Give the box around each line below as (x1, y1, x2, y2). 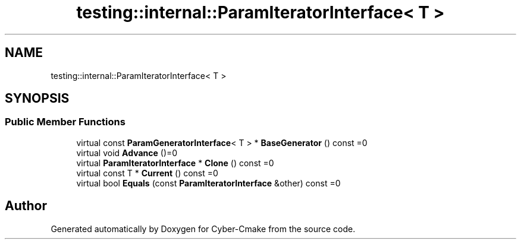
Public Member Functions (5, 116, 125, 128)
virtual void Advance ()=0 (76, 147, 178, 158)
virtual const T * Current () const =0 (76, 167, 218, 178)
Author (5, 198, 47, 214)
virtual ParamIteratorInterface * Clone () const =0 (76, 157, 274, 168)
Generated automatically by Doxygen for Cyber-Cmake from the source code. (51, 223, 356, 234)
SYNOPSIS (5, 91, 70, 106)
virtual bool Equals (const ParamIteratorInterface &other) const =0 (76, 178, 341, 188)
